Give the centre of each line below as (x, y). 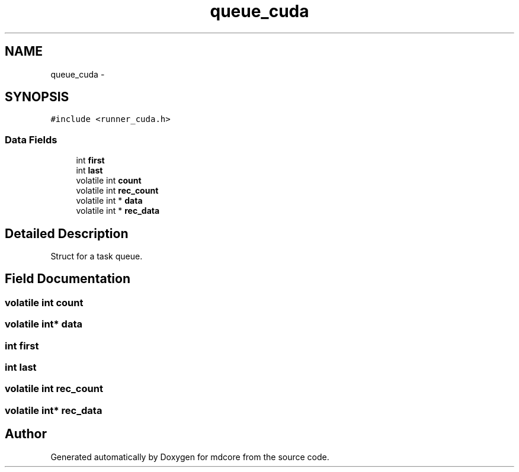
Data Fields (31, 139)
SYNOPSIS (37, 97)
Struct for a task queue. (97, 256)
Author (26, 434)
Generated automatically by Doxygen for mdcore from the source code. (190, 457)
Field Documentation (68, 279)
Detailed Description (67, 233)
